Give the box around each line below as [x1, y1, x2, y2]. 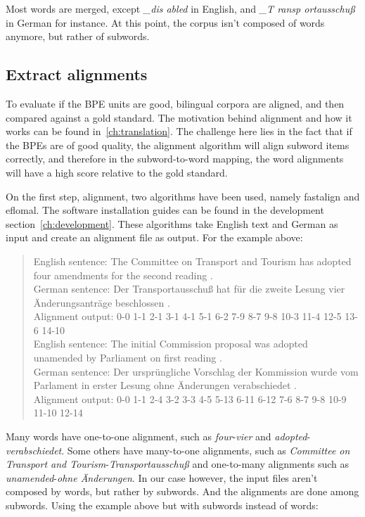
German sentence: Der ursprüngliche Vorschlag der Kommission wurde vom [33, 364, 359, 378]
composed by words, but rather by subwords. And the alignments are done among [6, 484, 359, 499]
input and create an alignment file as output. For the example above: [6, 230, 303, 245]
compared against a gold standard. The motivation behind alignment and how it [6, 110, 352, 125]
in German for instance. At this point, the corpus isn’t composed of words [6, 15, 325, 30]
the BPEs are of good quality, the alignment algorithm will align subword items [6, 137, 350, 152]
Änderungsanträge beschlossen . [33, 295, 170, 309]
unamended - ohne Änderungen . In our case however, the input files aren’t [6, 470, 318, 485]
